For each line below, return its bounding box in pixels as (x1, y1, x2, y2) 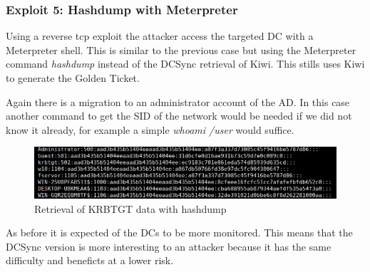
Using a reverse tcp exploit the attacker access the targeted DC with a (6, 28, 314, 43)
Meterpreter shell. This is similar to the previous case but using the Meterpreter (6, 42, 356, 57)
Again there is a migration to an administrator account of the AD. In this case (6, 94, 350, 109)
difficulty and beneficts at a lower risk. (6, 253, 174, 268)
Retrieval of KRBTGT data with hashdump (34, 201, 227, 216)
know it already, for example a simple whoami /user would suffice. (6, 122, 294, 137)
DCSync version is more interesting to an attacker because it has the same (6, 239, 332, 253)
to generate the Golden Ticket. (6, 70, 140, 85)
